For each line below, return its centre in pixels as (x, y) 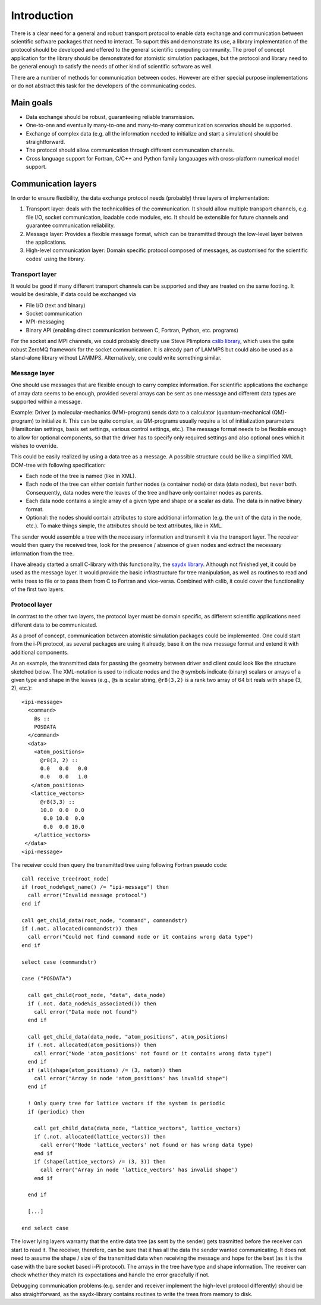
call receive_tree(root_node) (66, 879)
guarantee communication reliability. (70, 225)
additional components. (40, 652)
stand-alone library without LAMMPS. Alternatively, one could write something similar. (117, 358)
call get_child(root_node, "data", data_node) (97, 995)
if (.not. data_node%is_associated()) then (92, 1004)
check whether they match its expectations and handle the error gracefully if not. (110, 1275)
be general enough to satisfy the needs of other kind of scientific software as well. (112, 67)
